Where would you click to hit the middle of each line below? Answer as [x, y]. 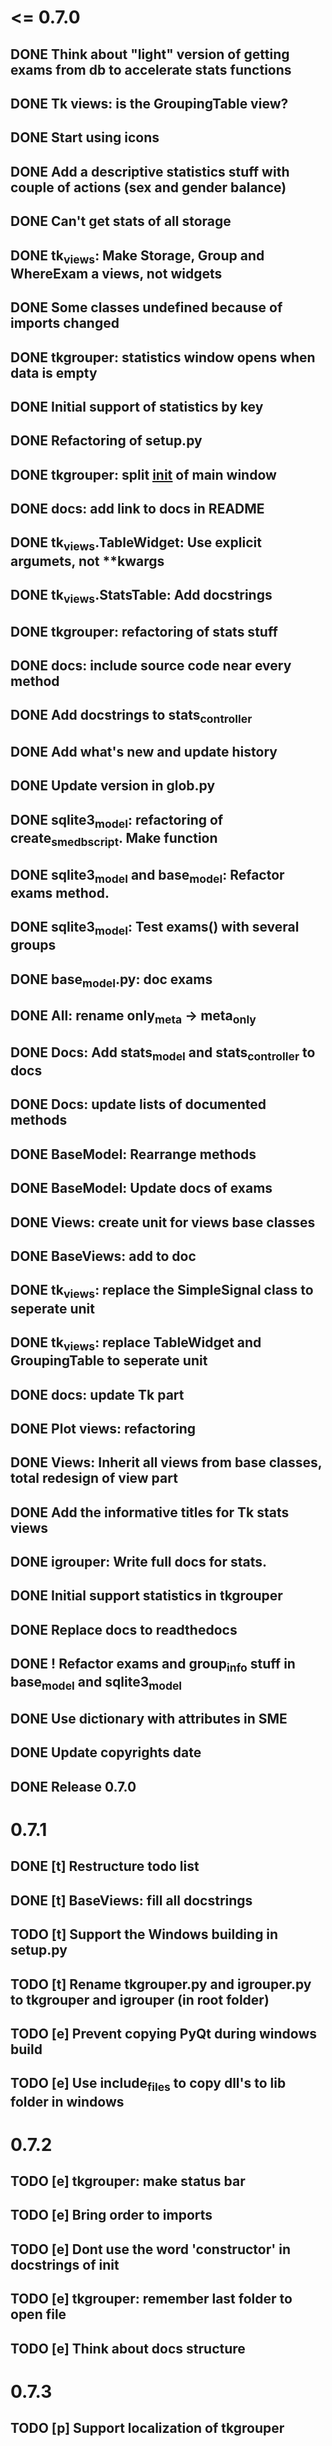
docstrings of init [65, 2264]
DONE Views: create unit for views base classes [163, 1222]
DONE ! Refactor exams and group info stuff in [153, 1665]
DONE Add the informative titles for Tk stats [150, 1512]
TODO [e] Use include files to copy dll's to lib [148, 2085]
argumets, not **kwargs [87, 561]
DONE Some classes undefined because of [146, 307]
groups [33, 945]
